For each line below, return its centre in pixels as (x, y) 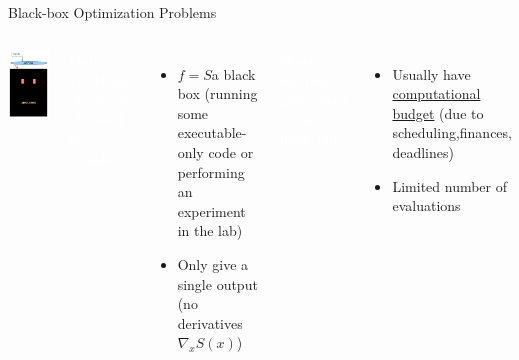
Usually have (431, 73)
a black (233, 73)
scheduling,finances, (452, 132)
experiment (211, 210)
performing (211, 171)
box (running (217, 93)
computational (436, 93)
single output (217, 283)
